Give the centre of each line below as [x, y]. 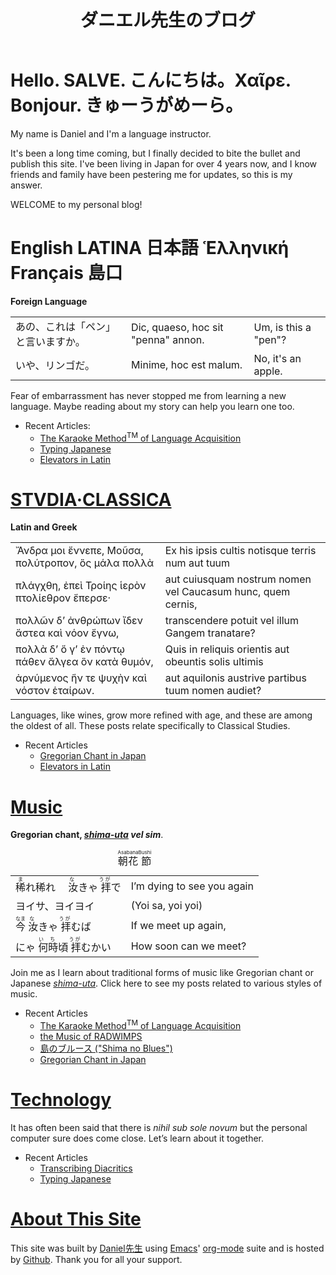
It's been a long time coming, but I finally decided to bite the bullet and [155, 153]
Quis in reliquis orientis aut [227, 649]
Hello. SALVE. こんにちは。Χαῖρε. [151, 80]
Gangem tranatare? [210, 633]
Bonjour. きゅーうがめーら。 [127, 105]
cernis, [181, 604]
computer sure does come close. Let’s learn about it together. [137, 1138]
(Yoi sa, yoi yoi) [166, 906]
